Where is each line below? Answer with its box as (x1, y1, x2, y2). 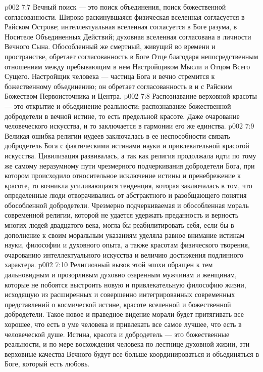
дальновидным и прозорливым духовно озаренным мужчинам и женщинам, (5, 269, 237, 280)
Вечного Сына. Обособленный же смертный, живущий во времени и (5, 41, 216, 52)
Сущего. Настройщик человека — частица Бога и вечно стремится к (5, 71, 215, 81)
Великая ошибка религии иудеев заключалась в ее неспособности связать (5, 130, 230, 141)
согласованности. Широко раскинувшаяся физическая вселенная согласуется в (5, 11, 245, 22)
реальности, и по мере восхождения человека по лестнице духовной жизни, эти (5, 339, 250, 349)
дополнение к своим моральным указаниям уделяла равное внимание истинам (5, 229, 245, 240)
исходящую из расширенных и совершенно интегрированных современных (5, 289, 235, 300)
